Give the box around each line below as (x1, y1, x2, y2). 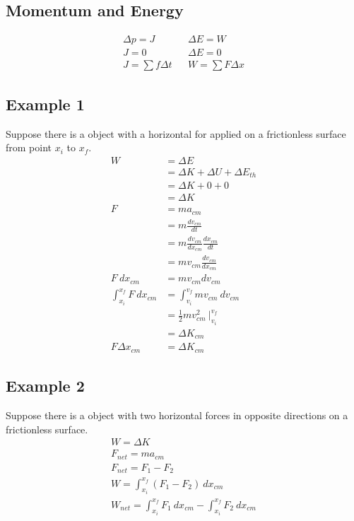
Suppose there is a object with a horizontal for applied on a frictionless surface (6, 126, 346, 141)
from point (6, 140, 52, 155)
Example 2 (6, 375, 85, 397)
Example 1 (6, 93, 85, 115)
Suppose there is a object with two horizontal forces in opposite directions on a (6, 407, 348, 422)
